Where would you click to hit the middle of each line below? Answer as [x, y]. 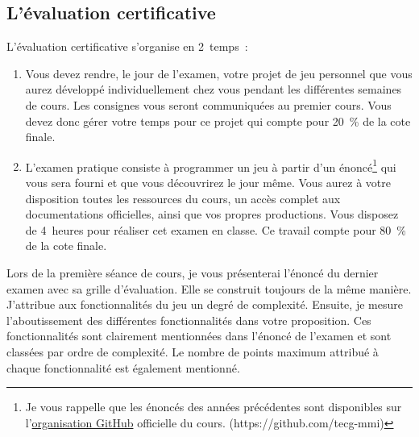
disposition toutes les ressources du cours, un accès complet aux [183, 198]
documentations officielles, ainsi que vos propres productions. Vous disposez [212, 214]
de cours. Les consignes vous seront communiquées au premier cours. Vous [208, 104]
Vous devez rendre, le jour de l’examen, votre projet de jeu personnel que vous [219, 73]
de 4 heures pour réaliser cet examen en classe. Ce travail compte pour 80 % [216, 229]
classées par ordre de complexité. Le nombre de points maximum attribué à [193, 351]
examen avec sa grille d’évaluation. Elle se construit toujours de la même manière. [209, 288]
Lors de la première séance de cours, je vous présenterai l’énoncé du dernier [193, 272]
